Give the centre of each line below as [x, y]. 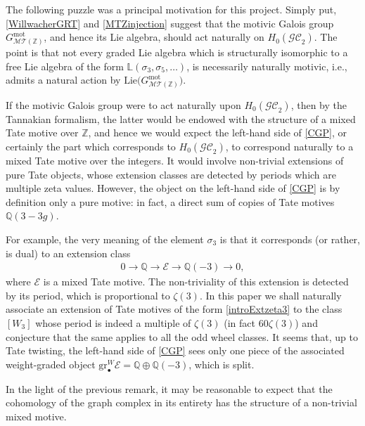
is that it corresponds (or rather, [290, 239]
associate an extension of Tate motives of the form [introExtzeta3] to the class [174, 309]
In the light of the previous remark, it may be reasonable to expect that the [169, 388]
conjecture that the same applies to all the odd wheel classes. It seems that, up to [182, 336]
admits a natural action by [63, 80]
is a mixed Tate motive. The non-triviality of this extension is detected [196, 282]
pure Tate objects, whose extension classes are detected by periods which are [171, 174]
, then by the [319, 104]
